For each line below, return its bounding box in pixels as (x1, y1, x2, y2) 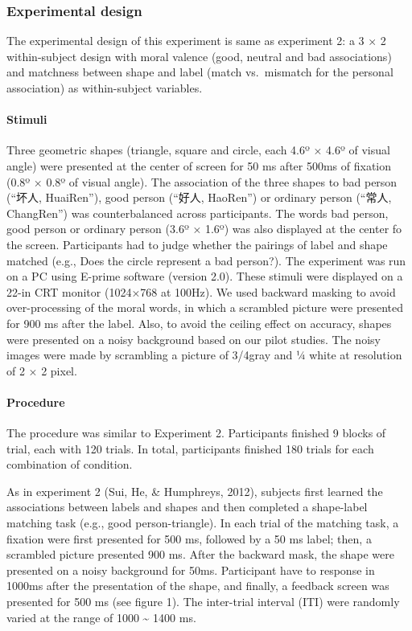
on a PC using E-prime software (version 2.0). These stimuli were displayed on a (6, 268, 403, 285)
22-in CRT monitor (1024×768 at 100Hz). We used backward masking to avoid (6, 283, 396, 300)
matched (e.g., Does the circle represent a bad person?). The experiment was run (6, 252, 406, 268)
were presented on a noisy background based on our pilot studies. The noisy (6, 330, 381, 347)
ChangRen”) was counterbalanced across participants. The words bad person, (6, 204, 389, 221)
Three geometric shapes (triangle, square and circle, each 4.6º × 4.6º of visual (6, 141, 390, 158)
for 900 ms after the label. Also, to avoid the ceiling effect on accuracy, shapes (6, 314, 392, 331)
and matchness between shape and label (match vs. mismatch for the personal (6, 64, 393, 80)
